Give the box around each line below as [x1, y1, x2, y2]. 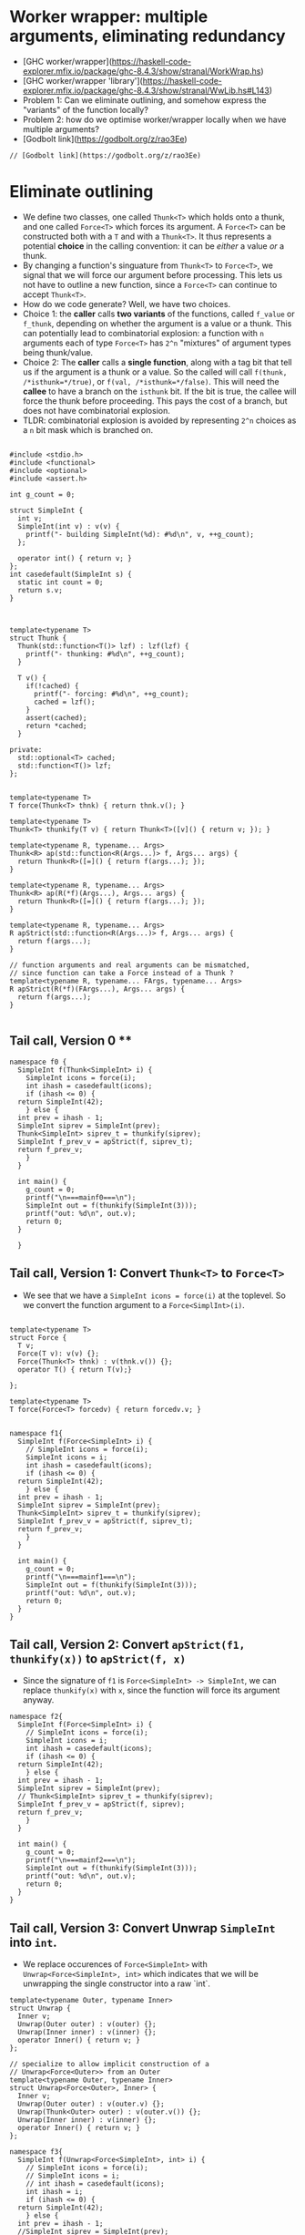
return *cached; [25, 721, 88, 730]
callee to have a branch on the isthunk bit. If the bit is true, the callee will [22, 386, 297, 397]
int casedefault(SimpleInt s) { [9, 570, 132, 579]
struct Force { [9, 1333, 67, 1342]
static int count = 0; [17, 577, 104, 587]
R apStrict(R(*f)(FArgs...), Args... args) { [9, 984, 185, 994]
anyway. [22, 1694, 55, 1705]
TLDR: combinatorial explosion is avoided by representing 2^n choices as [22, 415, 297, 426]
